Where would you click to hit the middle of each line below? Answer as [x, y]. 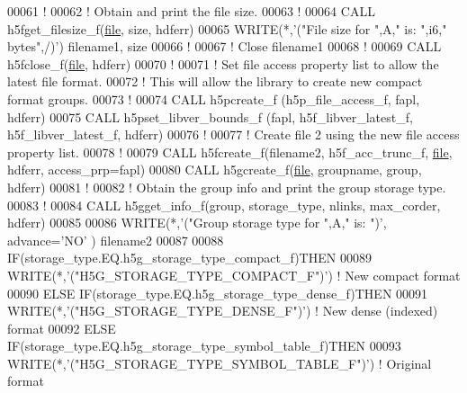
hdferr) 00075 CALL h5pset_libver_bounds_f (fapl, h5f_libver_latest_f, [210, 116]
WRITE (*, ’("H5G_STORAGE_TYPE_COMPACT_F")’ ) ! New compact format [234, 275]
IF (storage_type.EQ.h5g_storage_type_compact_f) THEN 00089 [189, 258]
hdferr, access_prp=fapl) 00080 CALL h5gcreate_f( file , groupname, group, [215, 170]
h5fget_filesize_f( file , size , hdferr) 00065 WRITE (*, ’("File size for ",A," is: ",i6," [227, 28]
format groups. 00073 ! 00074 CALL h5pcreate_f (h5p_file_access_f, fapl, [214, 98]
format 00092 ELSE [62, 328]
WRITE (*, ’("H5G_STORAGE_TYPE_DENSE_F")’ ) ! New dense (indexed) [223, 311]
